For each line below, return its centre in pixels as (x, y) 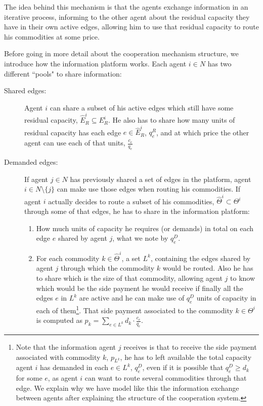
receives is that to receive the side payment (190, 346)
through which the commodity (107, 268)
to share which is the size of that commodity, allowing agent (129, 278)
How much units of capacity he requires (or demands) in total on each (145, 228)
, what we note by (140, 238)
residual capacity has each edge (73, 132)
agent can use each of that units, (75, 143)
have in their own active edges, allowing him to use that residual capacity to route (131, 27)
